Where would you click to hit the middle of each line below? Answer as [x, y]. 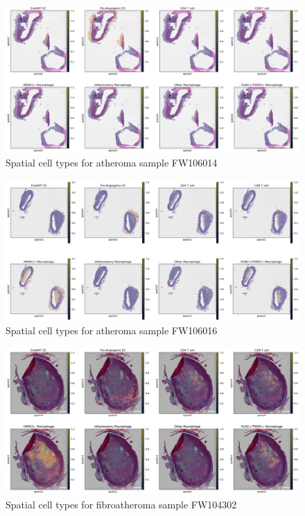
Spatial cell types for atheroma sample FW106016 [112, 330]
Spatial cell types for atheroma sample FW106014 [112, 163]
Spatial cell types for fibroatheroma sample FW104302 [121, 504]
